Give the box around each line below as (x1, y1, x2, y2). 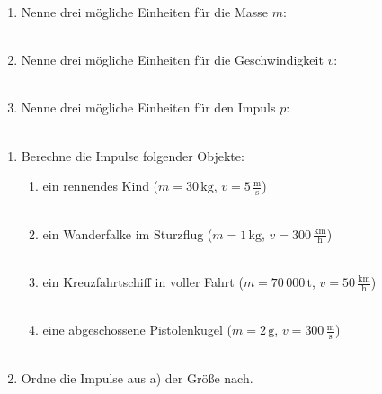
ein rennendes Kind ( (42, 176, 159, 195)
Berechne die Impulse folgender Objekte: (21, 146, 244, 165)
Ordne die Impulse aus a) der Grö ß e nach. (21, 368, 253, 387)
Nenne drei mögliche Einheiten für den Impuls (21, 98, 276, 117)
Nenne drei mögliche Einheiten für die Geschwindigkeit (21, 50, 324, 69)
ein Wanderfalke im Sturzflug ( (42, 224, 213, 243)
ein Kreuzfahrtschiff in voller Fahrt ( (42, 273, 244, 291)
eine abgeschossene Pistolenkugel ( (42, 320, 233, 339)
